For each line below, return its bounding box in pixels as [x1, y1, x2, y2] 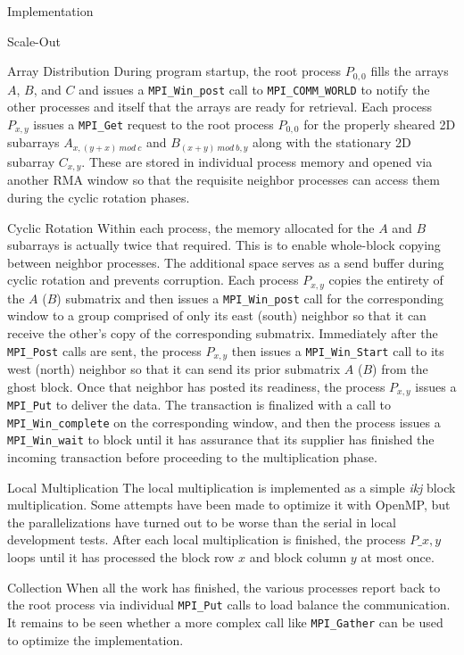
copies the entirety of [328, 270, 443, 289]
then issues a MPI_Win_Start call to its [231, 341, 444, 360]
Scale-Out [7, 31, 61, 50]
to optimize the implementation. [7, 630, 184, 649]
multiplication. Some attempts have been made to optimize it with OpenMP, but [7, 495, 451, 514]
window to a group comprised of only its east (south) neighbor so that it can [7, 306, 427, 325]
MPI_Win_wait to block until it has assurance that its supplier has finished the [7, 430, 435, 449]
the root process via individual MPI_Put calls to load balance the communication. [7, 595, 451, 614]
